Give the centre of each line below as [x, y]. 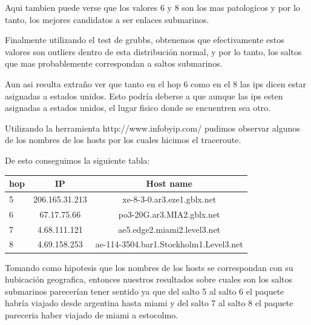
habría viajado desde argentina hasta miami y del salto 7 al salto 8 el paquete [149, 303]
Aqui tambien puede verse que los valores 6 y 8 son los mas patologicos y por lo [152, 7]
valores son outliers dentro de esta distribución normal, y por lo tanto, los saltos [153, 51]
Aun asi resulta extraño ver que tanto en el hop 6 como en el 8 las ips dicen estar [155, 83]
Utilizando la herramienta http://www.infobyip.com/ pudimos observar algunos [152, 128]
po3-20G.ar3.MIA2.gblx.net [169, 214]
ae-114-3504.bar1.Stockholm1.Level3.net [169, 244]
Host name [169, 183]
